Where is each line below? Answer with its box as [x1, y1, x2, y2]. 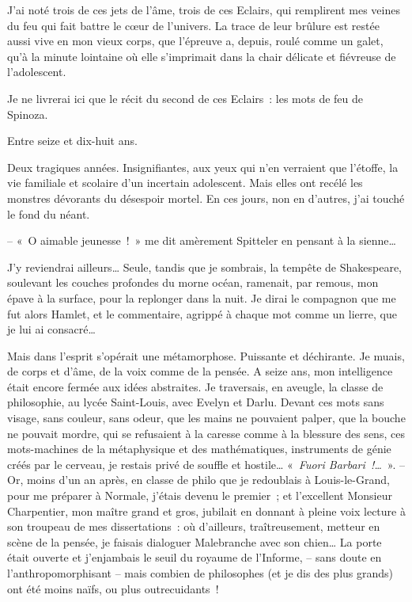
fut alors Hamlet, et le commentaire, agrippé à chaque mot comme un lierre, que [7, 305, 397, 322]
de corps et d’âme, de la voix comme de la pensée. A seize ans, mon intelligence [7, 363, 393, 379]
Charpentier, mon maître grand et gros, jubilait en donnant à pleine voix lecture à [7, 502, 406, 519]
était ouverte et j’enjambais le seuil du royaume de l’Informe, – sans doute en [7, 549, 382, 566]
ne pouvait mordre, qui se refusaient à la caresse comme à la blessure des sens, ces [7, 425, 405, 441]
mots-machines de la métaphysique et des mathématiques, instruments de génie [7, 440, 391, 457]
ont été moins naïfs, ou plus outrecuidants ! [7, 580, 219, 596]
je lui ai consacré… [7, 321, 96, 337]
